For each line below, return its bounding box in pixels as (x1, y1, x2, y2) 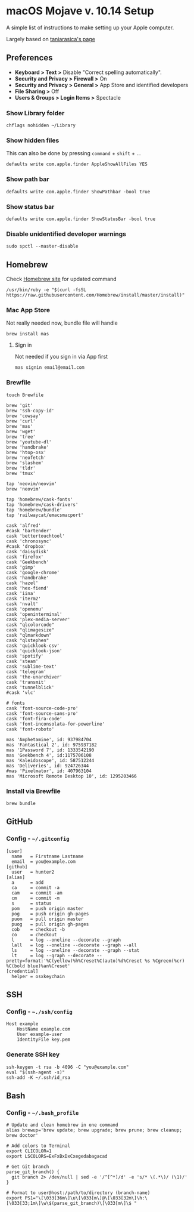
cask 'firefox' (6, 554, 44, 560)
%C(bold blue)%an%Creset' (6, 963, 70, 969)
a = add (11, 879, 44, 886)
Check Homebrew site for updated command (6, 276, 117, 283)
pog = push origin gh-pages (11, 911, 89, 917)
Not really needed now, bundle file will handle (6, 319, 118, 326)
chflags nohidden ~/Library (6, 122, 76, 129)
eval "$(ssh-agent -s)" (6, 1069, 65, 1075)
